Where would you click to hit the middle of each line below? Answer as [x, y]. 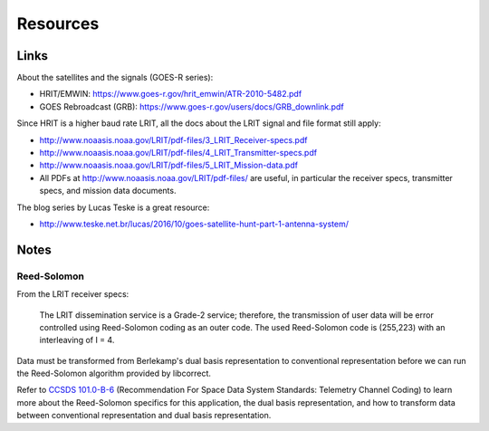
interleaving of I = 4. [77, 340]
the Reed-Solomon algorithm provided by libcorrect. [114, 374]
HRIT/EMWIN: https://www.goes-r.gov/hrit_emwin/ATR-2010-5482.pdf [171, 94]
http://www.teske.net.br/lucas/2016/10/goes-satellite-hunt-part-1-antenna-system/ [194, 224]
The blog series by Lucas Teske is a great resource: [113, 207]
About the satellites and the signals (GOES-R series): [115, 78]
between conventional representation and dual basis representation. [144, 416]
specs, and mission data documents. [108, 191]
